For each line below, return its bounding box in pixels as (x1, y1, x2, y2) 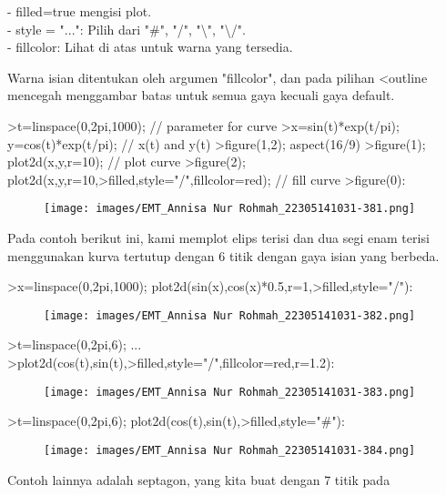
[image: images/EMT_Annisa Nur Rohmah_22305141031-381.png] (44, 202, 416, 216)
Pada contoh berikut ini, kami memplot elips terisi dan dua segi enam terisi (7, 228, 430, 247)
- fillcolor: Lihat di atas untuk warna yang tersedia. (7, 37, 293, 56)
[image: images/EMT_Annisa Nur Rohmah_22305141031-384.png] (44, 443, 416, 457)
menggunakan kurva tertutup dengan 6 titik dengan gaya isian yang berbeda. (7, 246, 440, 265)
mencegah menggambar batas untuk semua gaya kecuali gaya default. (7, 86, 395, 105)
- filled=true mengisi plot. (7, 2, 152, 20)
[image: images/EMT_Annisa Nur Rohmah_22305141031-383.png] (44, 385, 416, 399)
